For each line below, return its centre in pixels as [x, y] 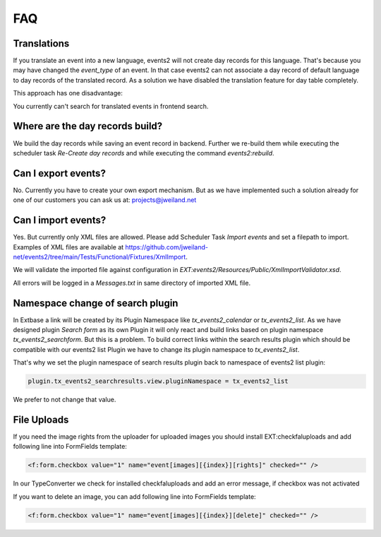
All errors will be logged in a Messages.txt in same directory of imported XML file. [132, 283]
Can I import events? [60, 220]
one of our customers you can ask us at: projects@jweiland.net [105, 200]
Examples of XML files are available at [68, 247]
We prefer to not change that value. [65, 400]
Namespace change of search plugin [96, 303]
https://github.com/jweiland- [167, 247]
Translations [41, 43]
